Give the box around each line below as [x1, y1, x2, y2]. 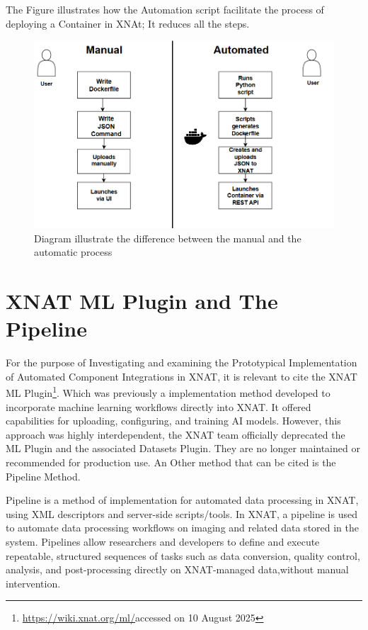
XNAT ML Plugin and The [6, 286, 278, 315]
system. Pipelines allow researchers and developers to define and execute [6, 534, 320, 549]
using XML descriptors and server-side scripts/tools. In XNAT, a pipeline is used [6, 506, 357, 521]
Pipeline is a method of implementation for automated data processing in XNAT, [6, 493, 359, 507]
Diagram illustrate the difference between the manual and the [34, 230, 301, 245]
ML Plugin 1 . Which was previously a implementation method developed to [6, 383, 330, 400]
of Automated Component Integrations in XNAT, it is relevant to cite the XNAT [6, 369, 357, 383]
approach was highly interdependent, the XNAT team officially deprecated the [6, 427, 345, 441]
